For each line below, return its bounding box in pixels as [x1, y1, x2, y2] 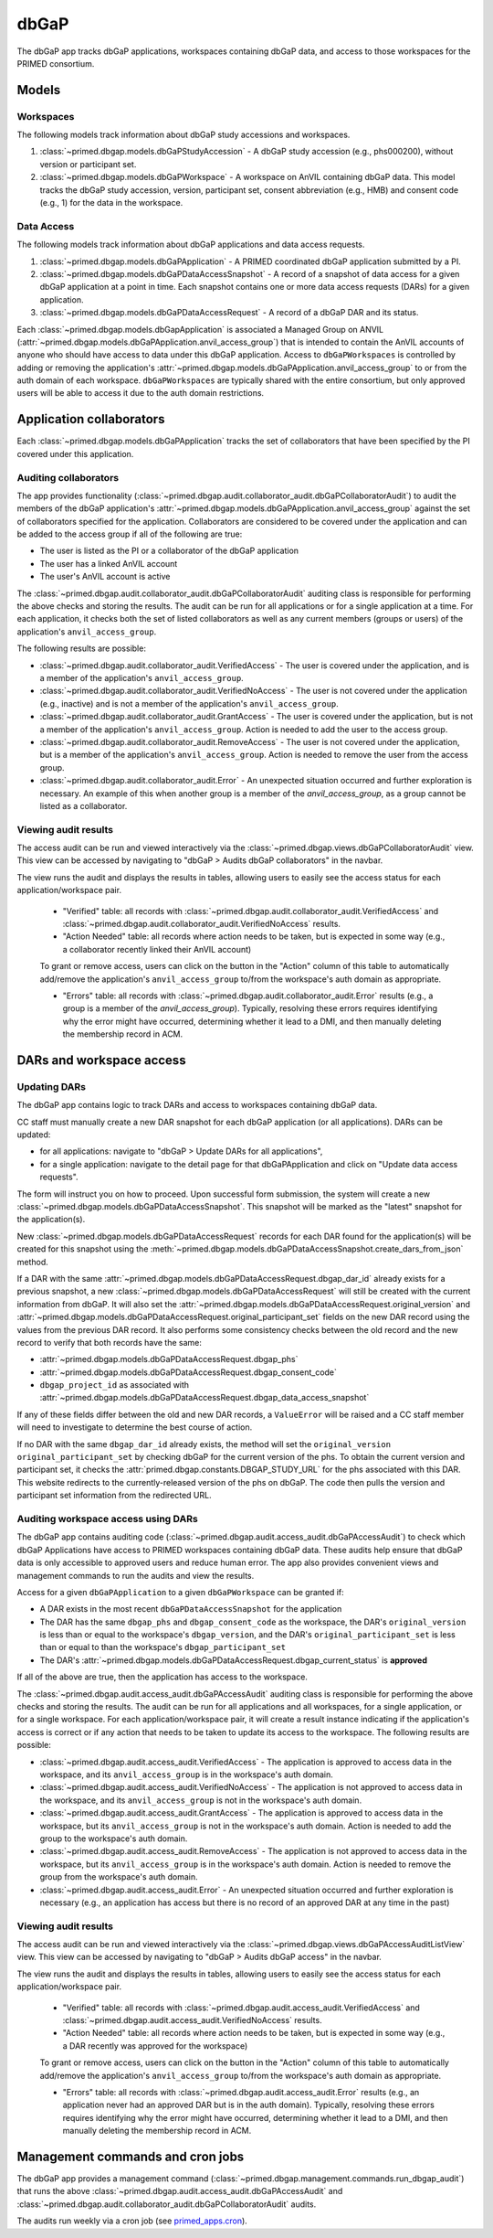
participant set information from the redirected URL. [16, 1490, 212, 1501]
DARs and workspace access [16, 1052, 186, 1068]
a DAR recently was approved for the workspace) [62, 2040, 248, 2051]
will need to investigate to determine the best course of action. [16, 1422, 253, 1433]
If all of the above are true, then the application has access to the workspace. [16, 1671, 308, 1682]
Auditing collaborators [16, 471, 119, 484]
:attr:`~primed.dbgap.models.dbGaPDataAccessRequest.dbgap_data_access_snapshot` [39, 1392, 370, 1403]
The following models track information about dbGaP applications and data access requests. [16, 239, 365, 250]
